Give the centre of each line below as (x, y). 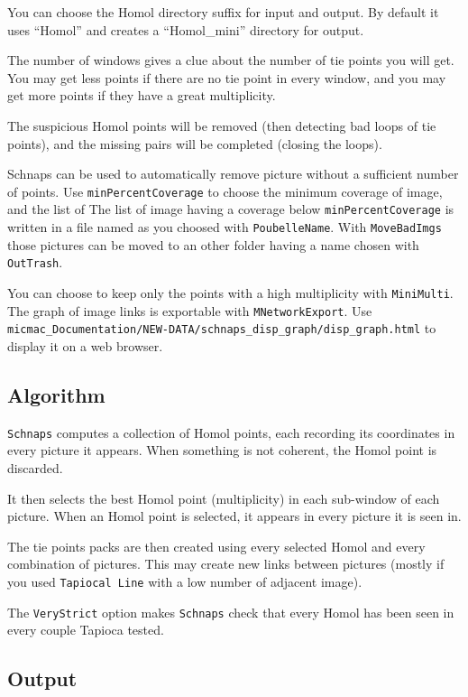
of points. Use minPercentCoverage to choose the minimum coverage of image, (225, 191)
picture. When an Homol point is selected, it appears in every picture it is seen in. (234, 516)
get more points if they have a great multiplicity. (142, 95)
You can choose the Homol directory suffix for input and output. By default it (223, 12)
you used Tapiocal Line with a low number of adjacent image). (185, 581)
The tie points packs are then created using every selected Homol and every (216, 546)
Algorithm (56, 394)
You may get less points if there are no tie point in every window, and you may (227, 77)
